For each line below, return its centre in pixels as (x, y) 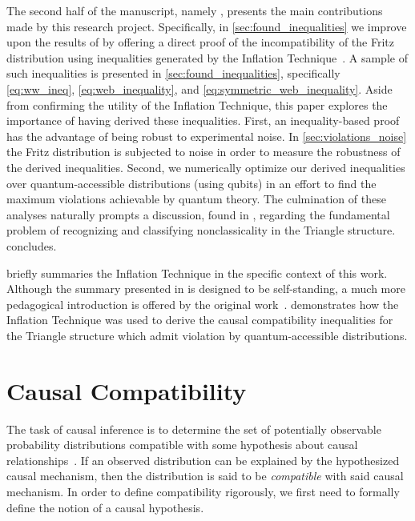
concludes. (32, 245)
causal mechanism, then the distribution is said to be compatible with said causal (205, 476)
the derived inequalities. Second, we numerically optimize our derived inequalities (206, 167)
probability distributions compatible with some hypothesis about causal (182, 445)
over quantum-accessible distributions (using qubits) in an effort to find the (191, 183)
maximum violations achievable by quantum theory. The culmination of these (196, 199)
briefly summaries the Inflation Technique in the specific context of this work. (197, 273)
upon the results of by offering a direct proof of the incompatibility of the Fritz (200, 42)
